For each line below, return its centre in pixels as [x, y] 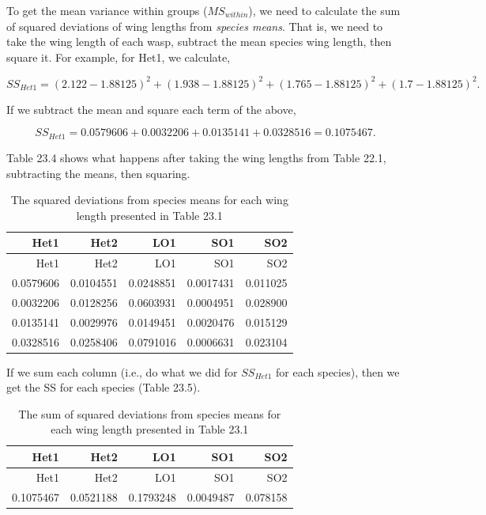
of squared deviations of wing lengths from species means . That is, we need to [195, 26]
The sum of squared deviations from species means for [150, 413]
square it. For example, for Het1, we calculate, [119, 57]
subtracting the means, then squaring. [98, 173]
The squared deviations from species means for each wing [149, 200]
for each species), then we [338, 371]
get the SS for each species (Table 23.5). [104, 387]
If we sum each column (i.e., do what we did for [122, 371]
